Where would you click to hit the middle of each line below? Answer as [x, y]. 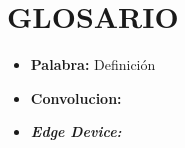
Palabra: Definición [93, 64]
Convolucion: [76, 97]
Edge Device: [76, 131]
